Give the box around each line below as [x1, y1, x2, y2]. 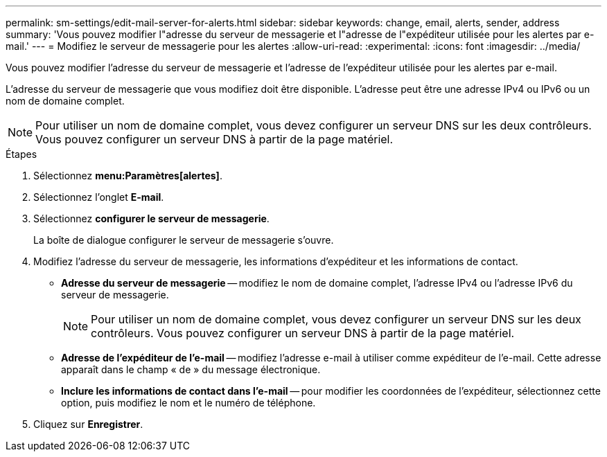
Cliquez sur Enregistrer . [33, 418, 143, 430]
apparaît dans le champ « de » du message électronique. [61, 364, 321, 375]
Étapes [6, 148, 37, 160]
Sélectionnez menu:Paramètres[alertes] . [33, 170, 222, 181]
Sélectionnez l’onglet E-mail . [33, 191, 164, 203]
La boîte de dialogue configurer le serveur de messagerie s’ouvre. [33, 234, 334, 246]
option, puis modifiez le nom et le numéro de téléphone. [61, 397, 316, 409]
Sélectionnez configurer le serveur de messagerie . [33, 213, 270, 224]
